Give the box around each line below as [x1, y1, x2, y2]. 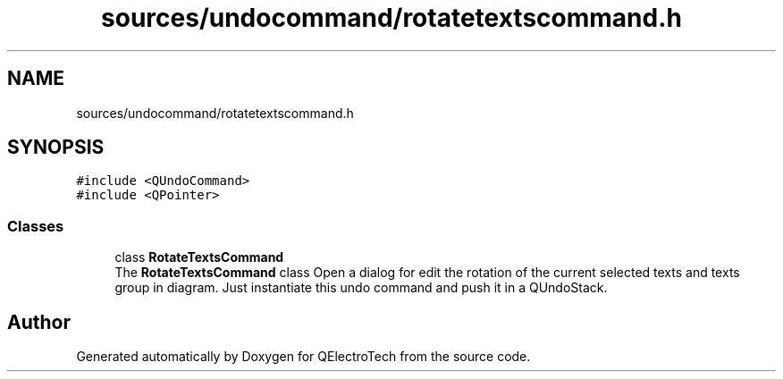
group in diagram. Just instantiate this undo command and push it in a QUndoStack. [114, 280, 608, 296]
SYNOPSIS [7, 136, 105, 159]
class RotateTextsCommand [114, 249, 284, 265]
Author [7, 310, 71, 333]
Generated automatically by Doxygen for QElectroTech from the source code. [76, 349, 531, 365]
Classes [7, 216, 64, 235]
